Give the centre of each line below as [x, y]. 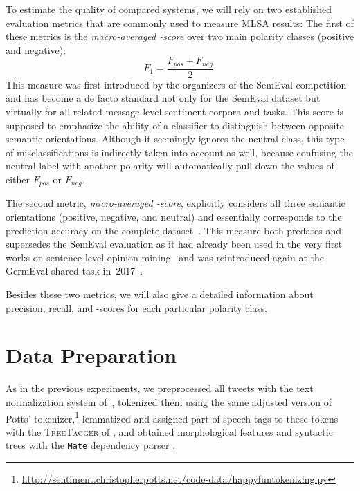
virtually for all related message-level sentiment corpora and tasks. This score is [175, 112]
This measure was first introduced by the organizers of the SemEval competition [176, 84]
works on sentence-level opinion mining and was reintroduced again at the [165, 257]
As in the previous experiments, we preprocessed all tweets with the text [160, 388]
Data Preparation [91, 355]
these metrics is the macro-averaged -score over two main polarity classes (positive [180, 36]
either [18, 179]
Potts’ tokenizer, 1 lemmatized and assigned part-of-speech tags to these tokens [172, 417]
